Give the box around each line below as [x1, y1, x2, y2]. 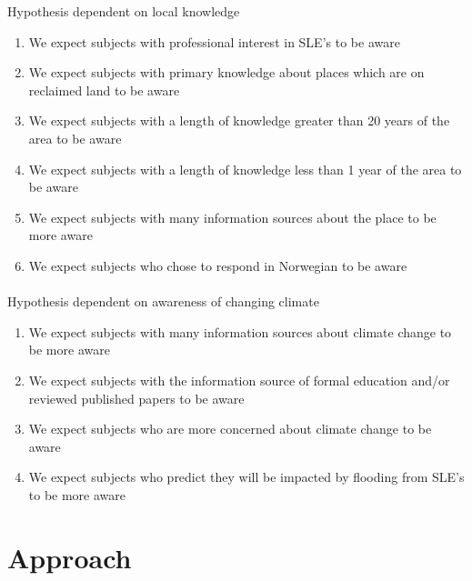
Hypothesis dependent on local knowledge [7, 2, 240, 20]
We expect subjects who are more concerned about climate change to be [28, 419, 432, 438]
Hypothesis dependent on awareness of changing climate [7, 292, 319, 311]
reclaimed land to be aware [28, 80, 180, 99]
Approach [7, 538, 132, 576]
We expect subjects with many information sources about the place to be [28, 207, 437, 226]
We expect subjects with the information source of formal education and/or [28, 370, 450, 389]
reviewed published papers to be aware [28, 388, 245, 407]
